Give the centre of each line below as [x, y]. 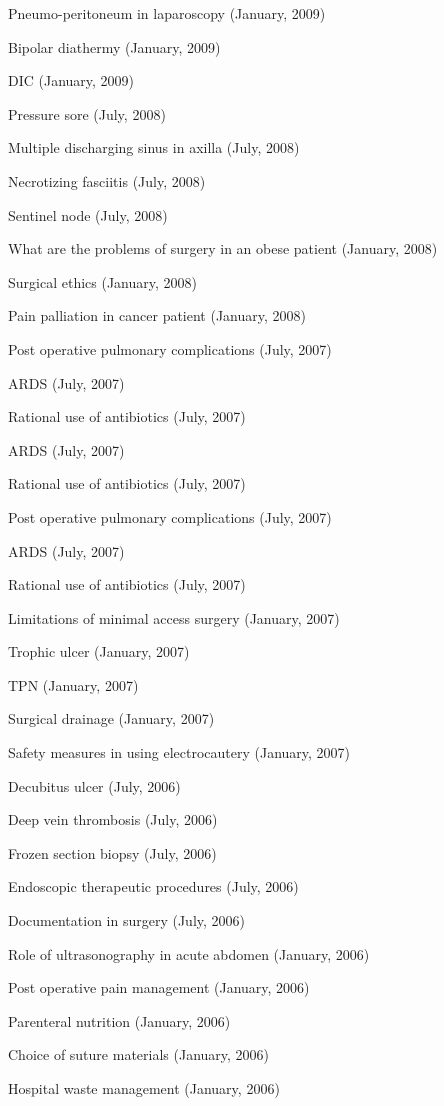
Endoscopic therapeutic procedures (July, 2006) [153, 886]
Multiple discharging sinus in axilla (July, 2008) [154, 147]
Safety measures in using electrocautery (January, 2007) [179, 752]
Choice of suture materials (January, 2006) [139, 1054]
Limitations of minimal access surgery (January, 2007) [174, 617]
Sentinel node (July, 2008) [88, 214]
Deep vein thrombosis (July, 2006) [113, 819]
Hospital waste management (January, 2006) [144, 1088]
